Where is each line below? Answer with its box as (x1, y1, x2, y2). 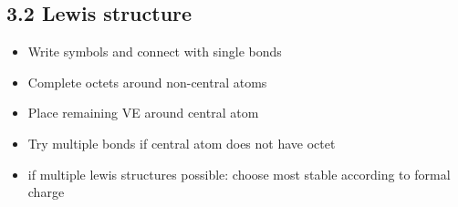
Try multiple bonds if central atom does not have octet (27, 133, 336, 152)
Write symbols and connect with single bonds (27, 42, 282, 61)
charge (27, 182, 65, 202)
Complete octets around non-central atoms (27, 72, 267, 91)
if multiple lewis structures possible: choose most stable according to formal (27, 164, 451, 183)
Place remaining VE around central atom (27, 103, 259, 122)
